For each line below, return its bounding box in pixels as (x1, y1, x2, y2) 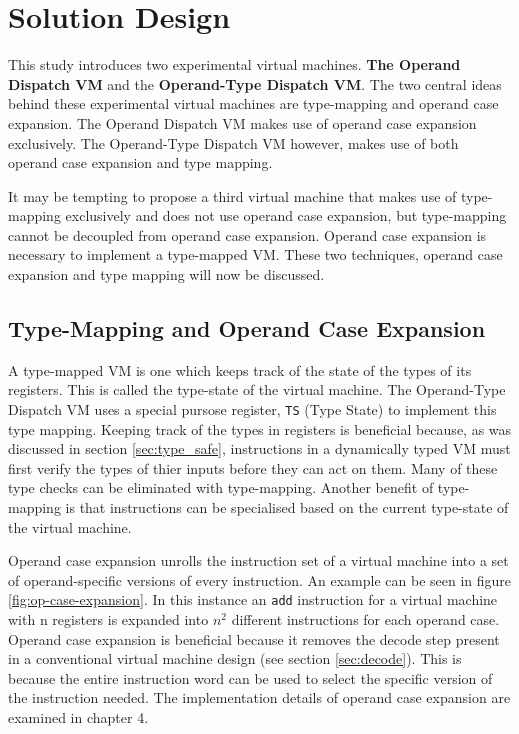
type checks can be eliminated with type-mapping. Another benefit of (8, 477, 434, 498)
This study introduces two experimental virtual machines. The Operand (8, 54, 461, 75)
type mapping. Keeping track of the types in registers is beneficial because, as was (8, 418, 512, 439)
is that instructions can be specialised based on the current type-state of (65, 497, 509, 518)
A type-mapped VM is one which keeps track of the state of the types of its (8, 359, 472, 380)
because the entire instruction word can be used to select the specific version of (8, 667, 493, 688)
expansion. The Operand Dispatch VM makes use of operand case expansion (8, 112, 477, 133)
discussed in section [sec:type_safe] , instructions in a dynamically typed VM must (8, 438, 511, 459)
